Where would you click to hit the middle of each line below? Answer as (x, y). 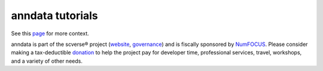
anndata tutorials (54, 16)
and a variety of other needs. (47, 61)
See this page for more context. (50, 33)
